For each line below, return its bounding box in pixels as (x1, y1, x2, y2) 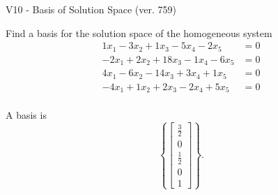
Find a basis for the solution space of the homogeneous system (6, 25, 272, 40)
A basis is (6, 108, 47, 122)
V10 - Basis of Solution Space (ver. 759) (6, 2, 176, 16)
